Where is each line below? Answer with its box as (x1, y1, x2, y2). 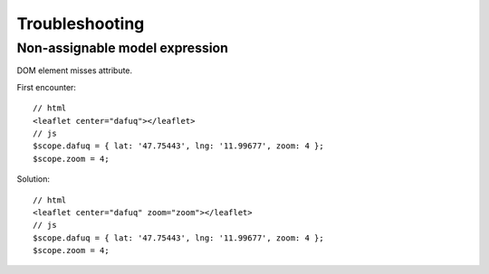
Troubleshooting (16, 14, 145, 33)
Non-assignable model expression (16, 40, 228, 56)
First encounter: (16, 81, 77, 92)
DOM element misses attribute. (16, 65, 133, 76)
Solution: (16, 174, 50, 184)
